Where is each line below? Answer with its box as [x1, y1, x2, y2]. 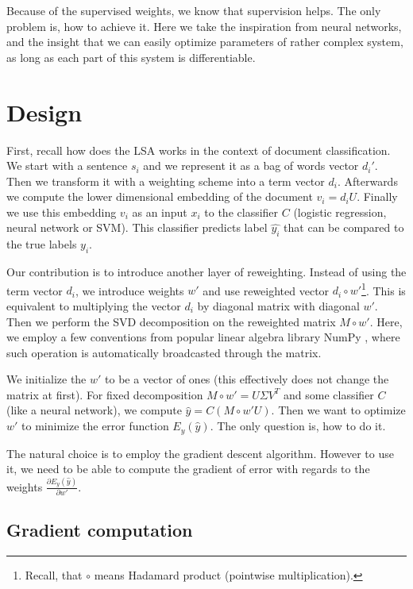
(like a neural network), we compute [6, 402, 182, 418]
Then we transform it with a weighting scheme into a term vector [6, 172, 325, 189]
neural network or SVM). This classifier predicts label [6, 219, 268, 236]
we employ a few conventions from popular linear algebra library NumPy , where [6, 329, 400, 345]
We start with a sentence [6, 157, 128, 174]
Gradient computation [6, 518, 193, 542]
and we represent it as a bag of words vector [143, 157, 359, 174]
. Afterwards [337, 172, 398, 189]
